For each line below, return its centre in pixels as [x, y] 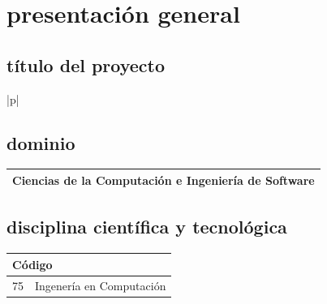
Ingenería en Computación [101, 285]
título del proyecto [86, 64]
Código [32, 264]
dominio [41, 142]
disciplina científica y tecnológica [147, 227]
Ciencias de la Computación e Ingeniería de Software [163, 180]
